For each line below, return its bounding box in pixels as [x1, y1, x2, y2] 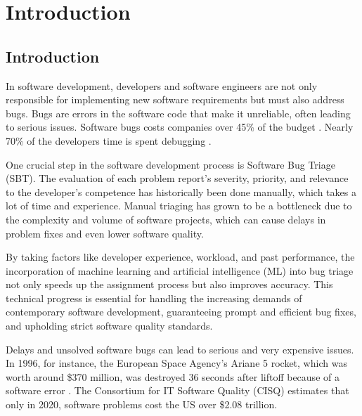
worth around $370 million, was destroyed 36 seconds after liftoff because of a [6, 369, 340, 384]
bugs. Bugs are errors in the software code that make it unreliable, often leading [6, 105, 351, 120]
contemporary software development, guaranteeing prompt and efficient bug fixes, [6, 304, 356, 319]
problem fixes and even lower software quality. [6, 226, 204, 240]
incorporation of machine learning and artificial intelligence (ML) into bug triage [6, 263, 354, 278]
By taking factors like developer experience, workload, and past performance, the [6, 249, 355, 264]
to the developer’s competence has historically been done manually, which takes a [6, 184, 356, 199]
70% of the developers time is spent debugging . [6, 133, 212, 148]
